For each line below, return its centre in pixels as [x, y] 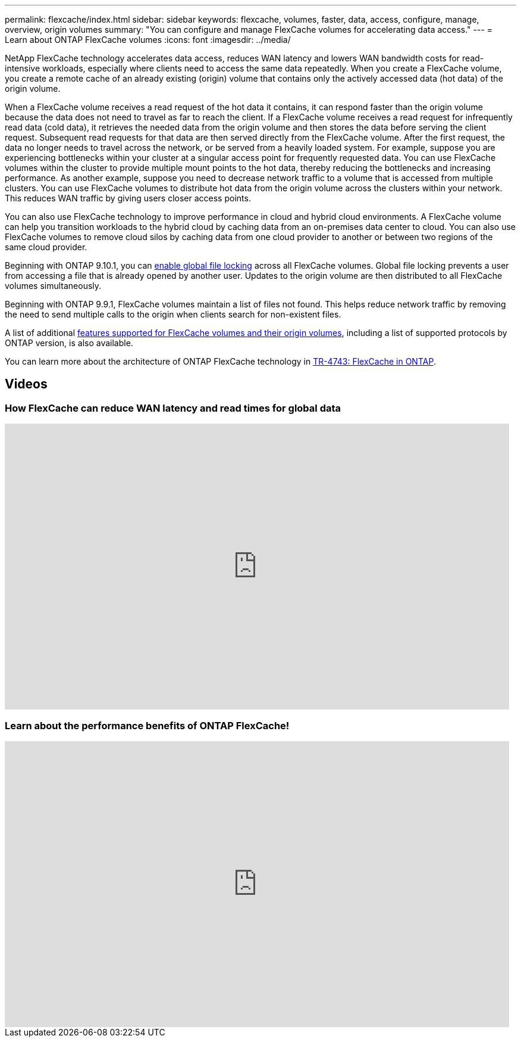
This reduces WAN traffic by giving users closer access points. [128, 198]
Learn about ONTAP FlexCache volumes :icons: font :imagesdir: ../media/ [148, 40]
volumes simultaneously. [53, 286]
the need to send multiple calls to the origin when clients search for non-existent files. [173, 314]
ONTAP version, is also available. [69, 343]
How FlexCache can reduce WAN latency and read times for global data [173, 408]
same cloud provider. [46, 247]
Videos [26, 384]
